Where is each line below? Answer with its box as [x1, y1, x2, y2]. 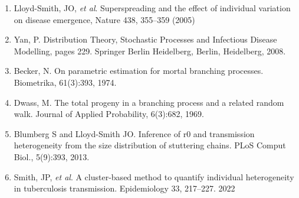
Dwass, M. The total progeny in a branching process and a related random [14, 96, 284, 108]
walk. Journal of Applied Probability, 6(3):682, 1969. [14, 108, 204, 120]
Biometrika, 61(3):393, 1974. [14, 76, 117, 88]
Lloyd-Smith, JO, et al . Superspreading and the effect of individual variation [14, 2, 291, 14]
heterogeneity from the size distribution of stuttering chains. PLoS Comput [14, 139, 286, 151]
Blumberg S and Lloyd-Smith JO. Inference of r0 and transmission [14, 127, 255, 139]
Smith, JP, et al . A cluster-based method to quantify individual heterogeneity [14, 170, 294, 183]
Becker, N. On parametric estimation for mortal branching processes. [14, 64, 264, 77]
